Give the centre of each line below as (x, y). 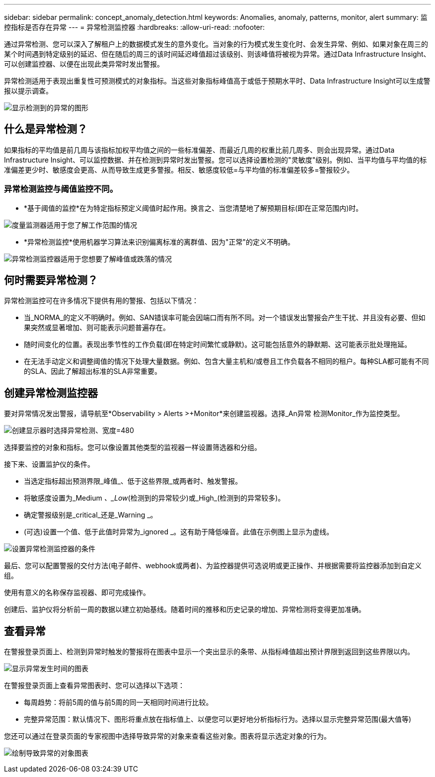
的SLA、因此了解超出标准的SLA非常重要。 (93, 371)
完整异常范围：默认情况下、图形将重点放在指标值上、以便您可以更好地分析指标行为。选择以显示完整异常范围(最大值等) (218, 719)
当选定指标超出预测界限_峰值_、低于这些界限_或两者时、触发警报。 (133, 481)
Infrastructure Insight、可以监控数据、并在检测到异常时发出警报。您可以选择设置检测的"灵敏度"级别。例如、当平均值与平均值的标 (216, 160)
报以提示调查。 (28, 91)
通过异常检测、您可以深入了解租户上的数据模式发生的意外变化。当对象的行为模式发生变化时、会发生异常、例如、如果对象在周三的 (216, 44)
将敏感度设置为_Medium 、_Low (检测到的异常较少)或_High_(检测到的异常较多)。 (154, 498)
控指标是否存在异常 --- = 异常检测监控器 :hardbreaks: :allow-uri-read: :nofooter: (135, 27)
